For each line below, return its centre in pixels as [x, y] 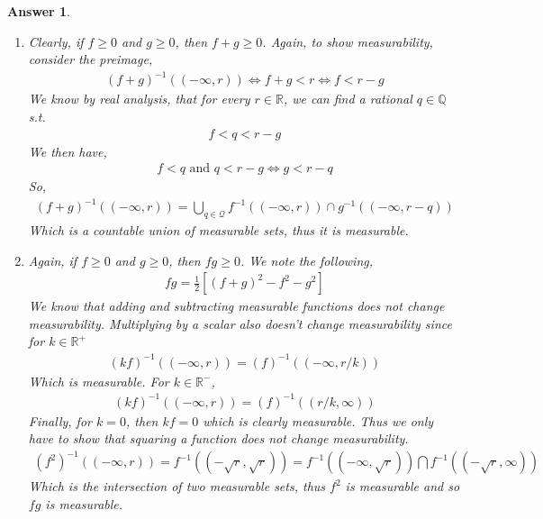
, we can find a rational [348, 99]
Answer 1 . [39, 11]
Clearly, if [56, 41]
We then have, [68, 151]
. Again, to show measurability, [348, 41]
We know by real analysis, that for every [139, 99]
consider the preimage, [90, 59]
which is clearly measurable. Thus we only [318, 420]
